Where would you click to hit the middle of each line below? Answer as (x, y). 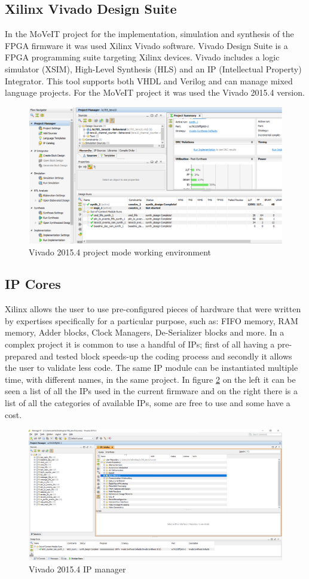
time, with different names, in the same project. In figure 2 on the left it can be (150, 379)
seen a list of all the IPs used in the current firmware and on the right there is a (151, 391)
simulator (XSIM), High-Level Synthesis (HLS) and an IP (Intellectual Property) (153, 68)
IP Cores (33, 284)
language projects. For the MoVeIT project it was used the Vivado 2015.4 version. (155, 92)
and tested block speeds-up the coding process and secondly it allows (166, 356)
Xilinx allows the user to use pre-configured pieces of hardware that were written (153, 309)
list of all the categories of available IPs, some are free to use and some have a (148, 403)
